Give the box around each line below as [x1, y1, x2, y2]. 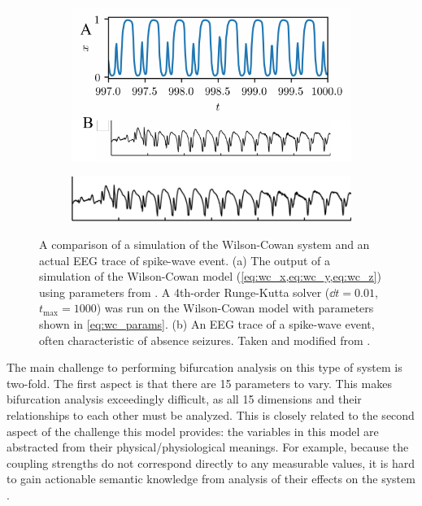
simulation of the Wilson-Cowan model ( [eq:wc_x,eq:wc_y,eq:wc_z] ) [39, 268, 381, 285]
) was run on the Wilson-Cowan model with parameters [96, 299, 374, 316]
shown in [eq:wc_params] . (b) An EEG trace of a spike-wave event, [39, 315, 375, 332]
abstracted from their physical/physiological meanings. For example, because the [7, 438, 409, 456]
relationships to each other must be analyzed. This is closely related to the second [7, 406, 415, 423]
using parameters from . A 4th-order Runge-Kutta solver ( [39, 283, 330, 300]
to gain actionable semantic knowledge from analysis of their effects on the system [7, 470, 415, 487]
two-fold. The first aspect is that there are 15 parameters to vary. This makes [7, 374, 392, 391]
